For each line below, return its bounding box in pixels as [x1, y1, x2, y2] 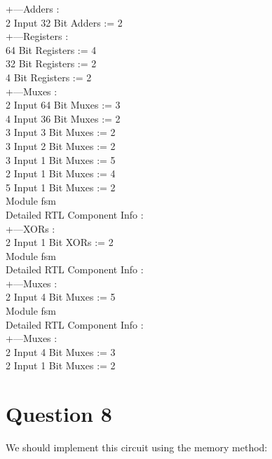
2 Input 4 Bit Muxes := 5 [6, 289, 116, 304]
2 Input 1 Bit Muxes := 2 [6, 358, 116, 373]
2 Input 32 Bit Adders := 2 [6, 15, 123, 29]
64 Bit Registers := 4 [6, 42, 97, 57]
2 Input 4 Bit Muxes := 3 [6, 344, 116, 359]
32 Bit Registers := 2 [6, 56, 97, 71]
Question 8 [6, 399, 112, 428]
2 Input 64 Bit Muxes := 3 [6, 97, 121, 112]
